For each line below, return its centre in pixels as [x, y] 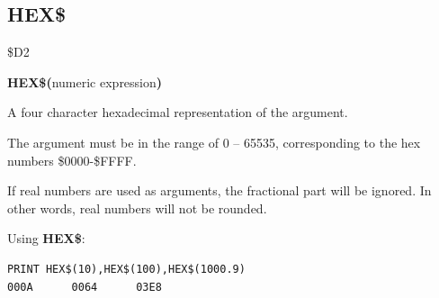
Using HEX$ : [46, 238]
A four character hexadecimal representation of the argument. [178, 112]
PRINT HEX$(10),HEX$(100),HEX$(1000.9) [126, 269]
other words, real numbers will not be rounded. [137, 208]
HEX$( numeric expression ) [85, 81]
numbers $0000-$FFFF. [72, 160]
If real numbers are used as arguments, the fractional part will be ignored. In [219, 190]
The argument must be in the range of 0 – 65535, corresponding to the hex [214, 142]
